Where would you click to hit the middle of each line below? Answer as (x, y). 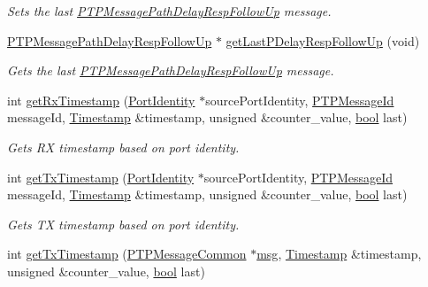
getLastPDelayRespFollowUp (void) (323, 40)
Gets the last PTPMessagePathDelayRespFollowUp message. (171, 70)
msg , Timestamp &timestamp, (339, 254)
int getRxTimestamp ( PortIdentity (101, 100)
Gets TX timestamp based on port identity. (123, 224)
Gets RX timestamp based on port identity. (123, 147)
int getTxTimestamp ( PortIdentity (101, 177)
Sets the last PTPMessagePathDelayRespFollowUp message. (169, 11)
